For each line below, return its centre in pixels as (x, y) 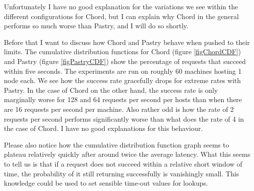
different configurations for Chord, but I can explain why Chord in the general (121, 16)
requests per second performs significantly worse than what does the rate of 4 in (124, 118)
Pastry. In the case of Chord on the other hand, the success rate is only (111, 90)
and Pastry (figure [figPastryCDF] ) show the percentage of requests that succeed (125, 61)
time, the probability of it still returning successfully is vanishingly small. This (122, 173)
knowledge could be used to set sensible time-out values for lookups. (106, 183)
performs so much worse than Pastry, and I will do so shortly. (96, 26)
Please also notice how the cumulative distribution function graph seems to (116, 144)
